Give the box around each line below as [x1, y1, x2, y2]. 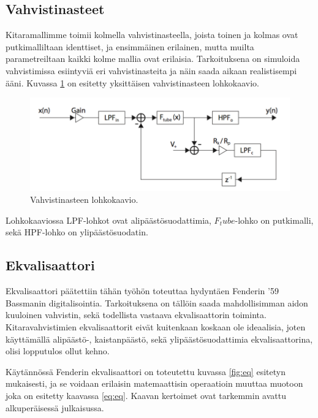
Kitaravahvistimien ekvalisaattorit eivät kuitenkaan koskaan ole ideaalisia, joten [6, 321, 306, 333]
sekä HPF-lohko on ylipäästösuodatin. [6, 226, 148, 238]
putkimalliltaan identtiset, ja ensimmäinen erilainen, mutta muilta [6, 40, 254, 53]
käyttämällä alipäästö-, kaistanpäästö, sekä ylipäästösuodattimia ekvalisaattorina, [6, 332, 313, 345]
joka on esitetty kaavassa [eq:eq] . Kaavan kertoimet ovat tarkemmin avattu [6, 389, 287, 401]
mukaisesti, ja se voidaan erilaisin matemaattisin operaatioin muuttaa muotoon [6, 377, 303, 390]
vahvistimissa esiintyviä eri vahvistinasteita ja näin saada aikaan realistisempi [6, 64, 297, 77]
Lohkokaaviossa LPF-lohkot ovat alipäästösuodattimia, [6, 213, 211, 226]
